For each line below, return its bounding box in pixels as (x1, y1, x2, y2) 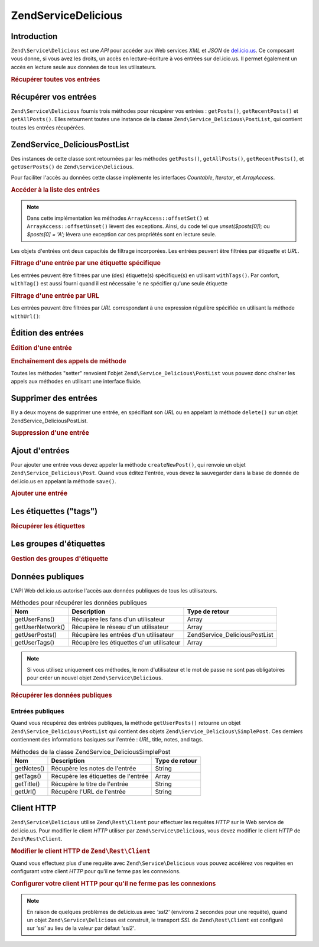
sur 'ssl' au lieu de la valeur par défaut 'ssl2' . (27, 925, 136, 932)
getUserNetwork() (14, 623, 66, 632)
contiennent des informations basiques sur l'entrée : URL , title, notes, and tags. (11, 736, 204, 743)
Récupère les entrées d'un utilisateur (71, 631, 174, 639)
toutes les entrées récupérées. (11, 124, 86, 131)
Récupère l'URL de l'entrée (51, 787, 126, 796)
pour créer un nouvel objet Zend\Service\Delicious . (27, 674, 164, 682)
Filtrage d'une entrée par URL (11, 291, 100, 300)
